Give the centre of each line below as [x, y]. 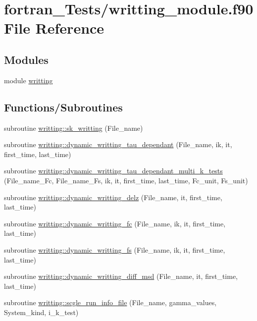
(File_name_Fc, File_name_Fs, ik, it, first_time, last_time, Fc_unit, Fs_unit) [126, 180]
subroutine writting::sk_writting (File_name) [74, 128]
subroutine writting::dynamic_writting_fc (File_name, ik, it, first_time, [115, 223]
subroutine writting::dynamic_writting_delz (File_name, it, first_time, [113, 197]
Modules [26, 59]
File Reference [54, 28]
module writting [28, 80]
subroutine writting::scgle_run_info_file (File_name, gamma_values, [110, 302]
